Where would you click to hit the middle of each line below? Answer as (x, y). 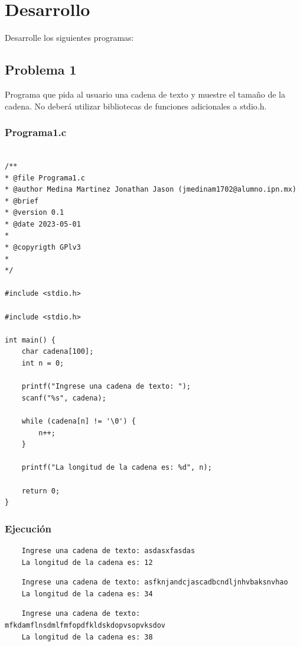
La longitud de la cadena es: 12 (87, 562)
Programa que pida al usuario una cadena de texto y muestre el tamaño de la (145, 94)
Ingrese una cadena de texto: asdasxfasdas (108, 550)
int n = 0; (43, 364)
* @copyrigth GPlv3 (43, 248)
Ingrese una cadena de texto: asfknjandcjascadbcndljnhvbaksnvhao (155, 582)
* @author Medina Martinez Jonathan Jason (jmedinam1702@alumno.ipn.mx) (151, 190)
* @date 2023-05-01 (43, 224)
